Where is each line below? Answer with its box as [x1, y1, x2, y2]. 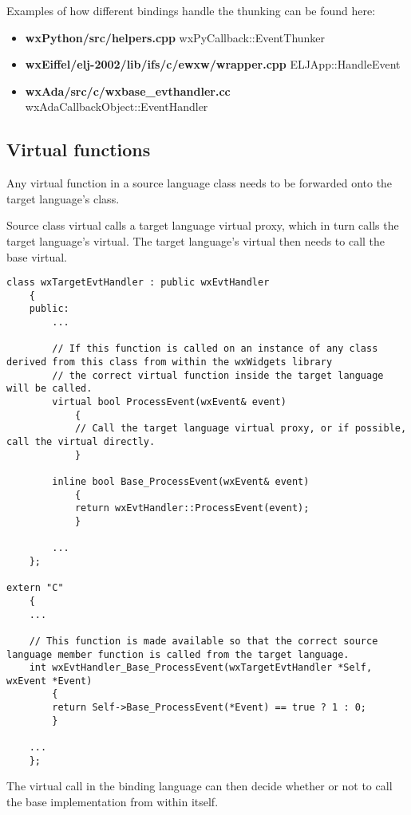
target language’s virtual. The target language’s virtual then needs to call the [6, 232, 385, 249]
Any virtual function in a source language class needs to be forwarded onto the [6, 175, 393, 191]
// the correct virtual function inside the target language [52, 369, 384, 381]
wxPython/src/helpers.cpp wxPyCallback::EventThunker [25, 29, 326, 45]
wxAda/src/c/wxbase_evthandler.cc [25, 82, 231, 99]
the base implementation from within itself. [6, 793, 219, 810]
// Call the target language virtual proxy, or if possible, [74, 423, 407, 435]
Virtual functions [6, 137, 151, 162]
